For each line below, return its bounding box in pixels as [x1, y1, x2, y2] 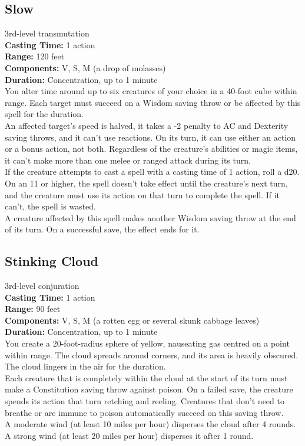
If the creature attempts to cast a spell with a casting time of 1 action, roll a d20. [5, 165, 300, 178]
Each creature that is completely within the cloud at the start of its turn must [5, 371, 288, 384]
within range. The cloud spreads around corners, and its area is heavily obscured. [5, 348, 299, 361]
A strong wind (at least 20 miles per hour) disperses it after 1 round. [5, 429, 254, 441]
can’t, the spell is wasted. [5, 200, 96, 212]
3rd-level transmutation [5, 27, 89, 39]
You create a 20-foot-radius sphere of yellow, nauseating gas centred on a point [5, 337, 290, 350]
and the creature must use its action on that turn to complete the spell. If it [5, 188, 280, 201]
